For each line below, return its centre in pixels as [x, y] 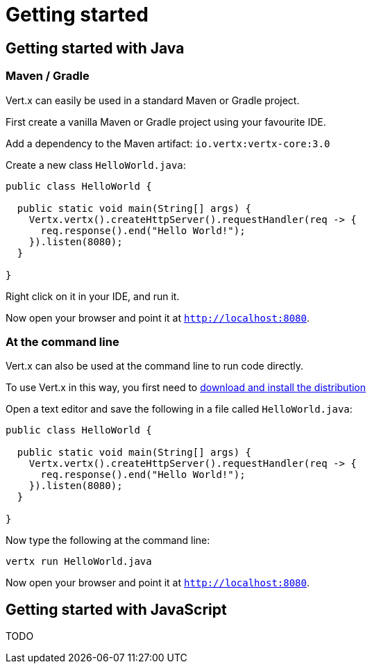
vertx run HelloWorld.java [79, 562]
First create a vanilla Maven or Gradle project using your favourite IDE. [166, 122]
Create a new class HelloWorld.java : [96, 165]
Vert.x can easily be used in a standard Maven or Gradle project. [153, 100]
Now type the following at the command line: [108, 540]
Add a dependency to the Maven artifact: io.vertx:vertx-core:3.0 [168, 143]
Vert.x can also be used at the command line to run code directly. [155, 366]
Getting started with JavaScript [116, 609]
